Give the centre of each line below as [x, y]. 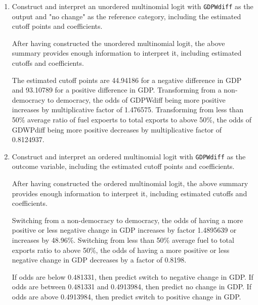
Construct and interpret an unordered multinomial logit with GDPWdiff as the [133, 6]
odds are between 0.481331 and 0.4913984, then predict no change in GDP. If [132, 287]
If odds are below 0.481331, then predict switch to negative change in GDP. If [133, 276]
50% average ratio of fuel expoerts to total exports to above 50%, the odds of [132, 119]
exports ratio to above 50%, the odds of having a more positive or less [121, 250]
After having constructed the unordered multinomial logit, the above [118, 43]
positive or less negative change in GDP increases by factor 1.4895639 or [124, 230]
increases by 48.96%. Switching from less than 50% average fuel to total [123, 240]
